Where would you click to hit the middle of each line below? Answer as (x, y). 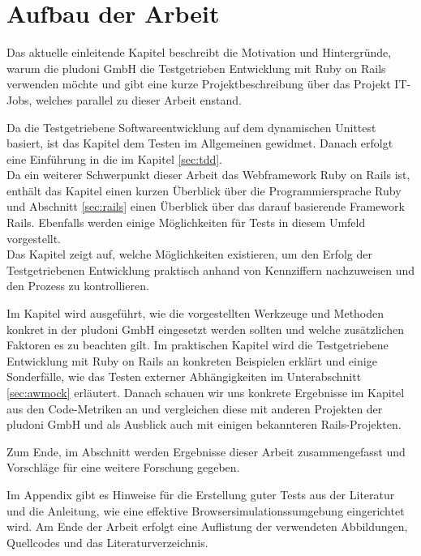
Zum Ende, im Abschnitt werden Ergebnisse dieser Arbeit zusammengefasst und (206, 451)
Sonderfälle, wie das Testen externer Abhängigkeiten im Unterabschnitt (184, 376)
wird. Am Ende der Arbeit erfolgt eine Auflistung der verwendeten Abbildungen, (207, 526)
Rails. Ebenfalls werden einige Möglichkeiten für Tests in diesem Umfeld (186, 222)
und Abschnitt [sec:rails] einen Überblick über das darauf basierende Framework (206, 206)
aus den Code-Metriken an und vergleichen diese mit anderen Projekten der (195, 408)
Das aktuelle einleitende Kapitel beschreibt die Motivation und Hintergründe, (199, 52)
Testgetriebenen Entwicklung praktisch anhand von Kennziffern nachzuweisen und (211, 269)
